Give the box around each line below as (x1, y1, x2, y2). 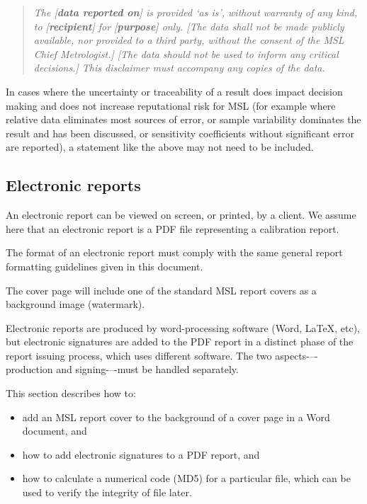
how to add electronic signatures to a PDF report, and (22, 447, 260, 462)
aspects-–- (275, 348, 318, 362)
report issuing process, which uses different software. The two (6, 348, 272, 362)
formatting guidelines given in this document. (6, 258, 203, 273)
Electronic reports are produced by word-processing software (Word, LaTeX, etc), (6, 320, 360, 335)
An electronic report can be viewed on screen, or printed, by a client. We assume (6, 207, 356, 222)
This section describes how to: (6, 386, 136, 401)
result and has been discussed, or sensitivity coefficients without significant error (6, 125, 355, 140)
